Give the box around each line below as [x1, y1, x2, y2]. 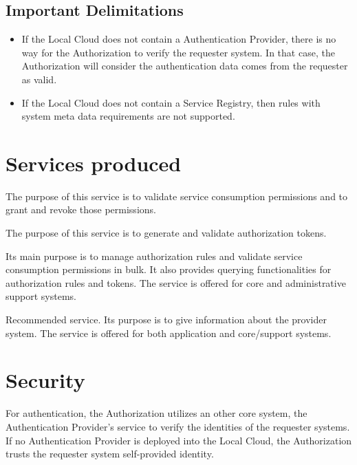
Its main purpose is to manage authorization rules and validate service [6, 248, 303, 263]
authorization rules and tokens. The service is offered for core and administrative [6, 275, 346, 290]
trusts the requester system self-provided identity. [6, 446, 214, 461]
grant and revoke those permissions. [6, 202, 156, 217]
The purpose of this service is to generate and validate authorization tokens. [6, 226, 327, 240]
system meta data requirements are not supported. [21, 109, 235, 123]
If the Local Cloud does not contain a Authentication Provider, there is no [21, 32, 336, 46]
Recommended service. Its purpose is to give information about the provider [6, 312, 327, 327]
